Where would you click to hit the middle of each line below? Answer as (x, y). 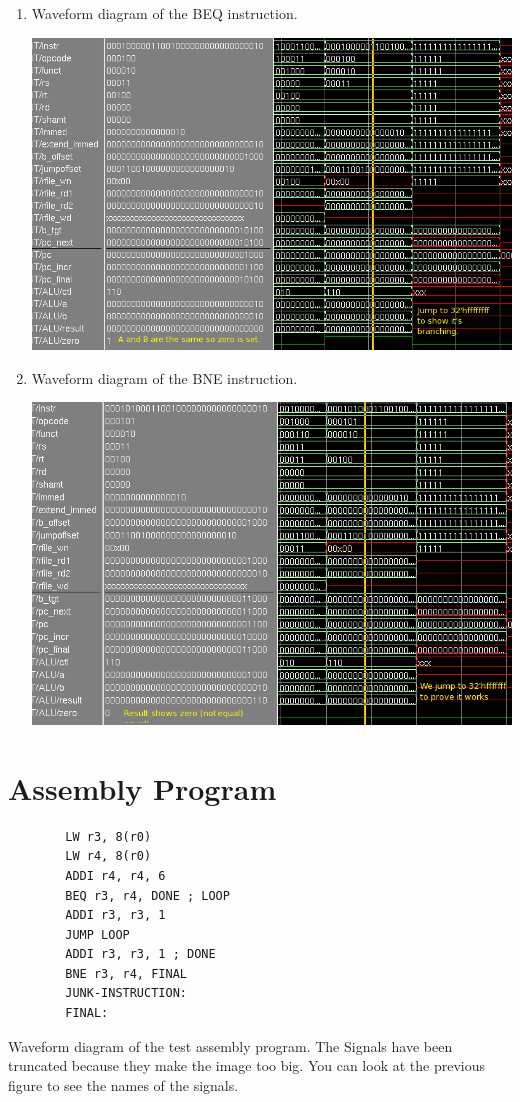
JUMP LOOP (97, 934)
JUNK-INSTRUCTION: (126, 993)
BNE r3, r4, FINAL (126, 973)
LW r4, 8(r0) (108, 856)
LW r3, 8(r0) (108, 836)
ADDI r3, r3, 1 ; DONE (140, 954)
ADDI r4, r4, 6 (115, 875)
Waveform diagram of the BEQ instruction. (164, 13)
